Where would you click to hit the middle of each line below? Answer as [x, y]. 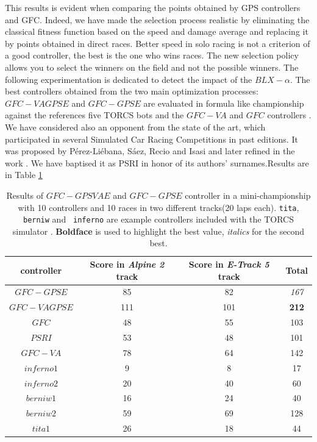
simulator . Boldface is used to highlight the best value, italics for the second [158, 231]
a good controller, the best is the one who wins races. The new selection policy [152, 55]
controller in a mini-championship [248, 195]
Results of [25, 195]
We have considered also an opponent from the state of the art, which [135, 127]
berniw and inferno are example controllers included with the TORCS [158, 219]
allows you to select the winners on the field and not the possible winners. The [152, 67]
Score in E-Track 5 [229, 264]
